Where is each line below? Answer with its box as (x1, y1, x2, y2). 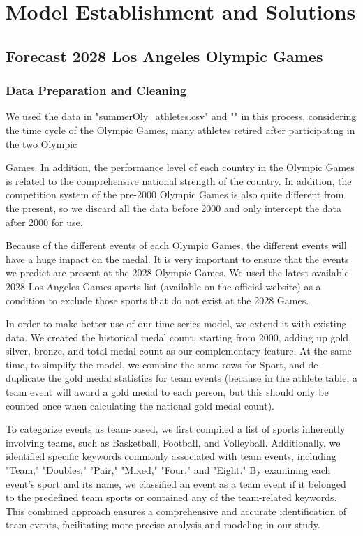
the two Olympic (6, 136, 77, 151)
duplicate (6, 371, 45, 385)
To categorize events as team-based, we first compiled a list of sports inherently (6, 422, 346, 436)
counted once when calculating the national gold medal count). (6, 398, 275, 412)
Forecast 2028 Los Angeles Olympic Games (6, 45, 323, 66)
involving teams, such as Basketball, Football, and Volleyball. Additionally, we (6, 435, 341, 449)
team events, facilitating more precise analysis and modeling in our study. (6, 517, 320, 532)
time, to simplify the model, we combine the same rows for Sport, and (6, 357, 305, 371)
